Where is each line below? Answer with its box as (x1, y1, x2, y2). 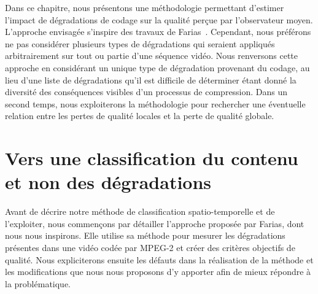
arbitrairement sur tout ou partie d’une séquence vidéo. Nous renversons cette (5, 49, 298, 62)
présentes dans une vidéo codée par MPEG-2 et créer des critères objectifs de (5, 241, 295, 254)
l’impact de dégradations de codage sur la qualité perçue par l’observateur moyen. (5, 13, 313, 26)
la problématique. (5, 277, 71, 290)
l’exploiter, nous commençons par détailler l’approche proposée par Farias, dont (5, 217, 304, 230)
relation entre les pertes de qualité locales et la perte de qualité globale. (5, 109, 274, 122)
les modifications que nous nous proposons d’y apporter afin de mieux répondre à (5, 265, 311, 278)
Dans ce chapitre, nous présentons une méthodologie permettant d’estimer (5, 1, 284, 14)
